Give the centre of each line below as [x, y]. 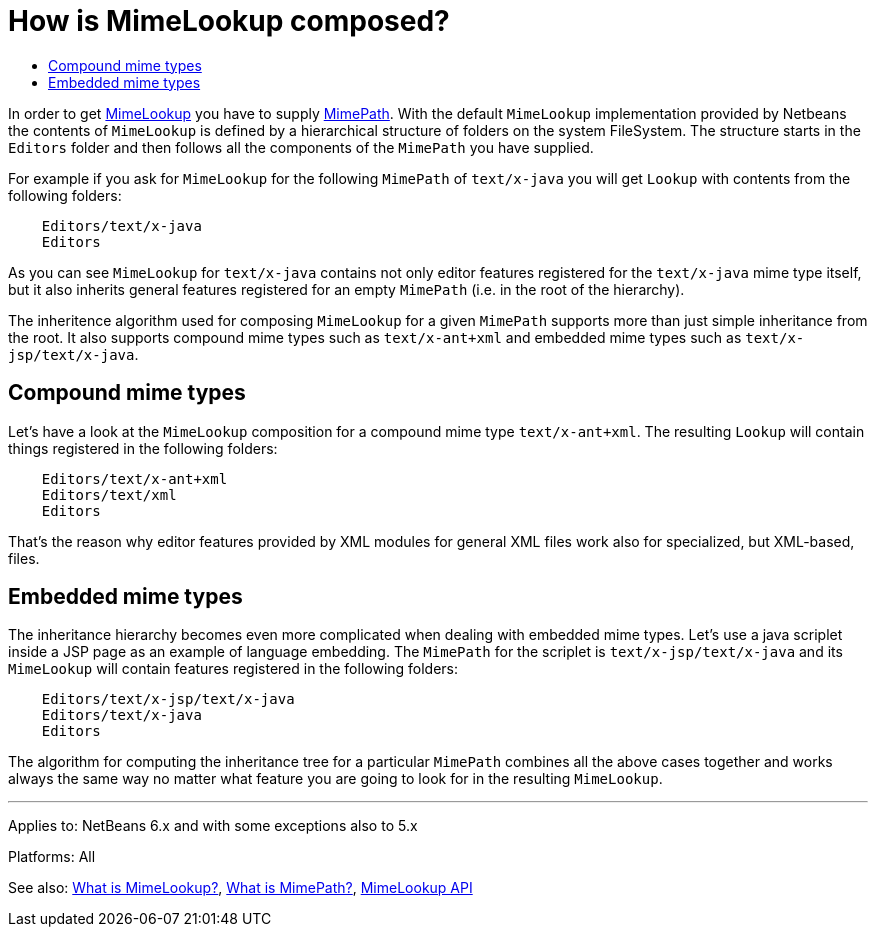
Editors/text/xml [109, 494]
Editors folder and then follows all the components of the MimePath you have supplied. [301, 147]
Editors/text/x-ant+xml [134, 478]
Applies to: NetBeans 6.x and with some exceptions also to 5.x [213, 826]
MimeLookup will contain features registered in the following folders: [233, 669]
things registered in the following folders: [143, 448]
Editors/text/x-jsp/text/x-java [168, 699]
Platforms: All [52, 857]
